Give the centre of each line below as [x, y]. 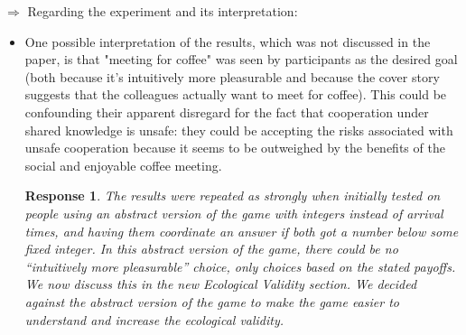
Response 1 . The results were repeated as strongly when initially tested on [233, 195]
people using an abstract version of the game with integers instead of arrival [234, 213]
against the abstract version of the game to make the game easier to [212, 301]
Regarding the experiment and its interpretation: [163, 11]
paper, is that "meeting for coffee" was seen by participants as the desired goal [241, 59]
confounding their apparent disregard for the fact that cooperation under [227, 112]
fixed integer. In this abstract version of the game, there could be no [211, 249]
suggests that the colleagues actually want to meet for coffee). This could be [236, 94]
